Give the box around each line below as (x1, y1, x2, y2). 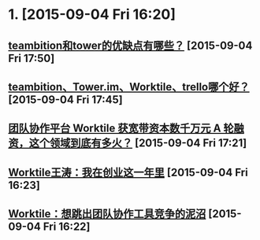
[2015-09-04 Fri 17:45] (8, 93, 124, 106)
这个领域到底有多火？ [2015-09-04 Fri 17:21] (28, 136, 247, 150)
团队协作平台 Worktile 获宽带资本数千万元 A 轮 (8, 122, 234, 135)
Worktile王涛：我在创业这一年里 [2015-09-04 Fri (8, 165, 248, 179)
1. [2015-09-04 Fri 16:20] (8, 6, 176, 24)
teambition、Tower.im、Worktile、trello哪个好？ (8, 80, 250, 94)
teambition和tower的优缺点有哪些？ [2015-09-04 (8, 39, 253, 52)
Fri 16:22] (43, 220, 91, 234)
